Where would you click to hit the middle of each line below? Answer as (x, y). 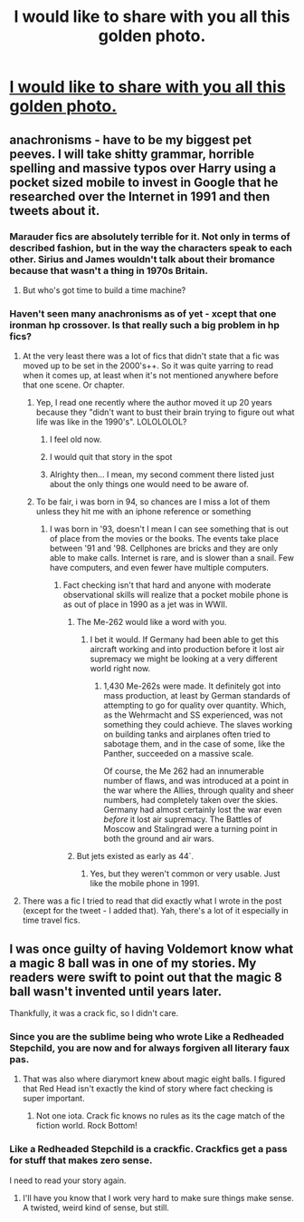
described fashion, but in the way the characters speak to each (151, 248)
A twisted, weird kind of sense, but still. (96, 1207)
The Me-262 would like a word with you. (152, 622)
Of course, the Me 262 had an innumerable (184, 771)
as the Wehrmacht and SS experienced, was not (193, 715)
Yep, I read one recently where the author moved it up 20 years (154, 403)
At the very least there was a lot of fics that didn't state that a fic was (151, 357)
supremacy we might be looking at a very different (184, 659)
